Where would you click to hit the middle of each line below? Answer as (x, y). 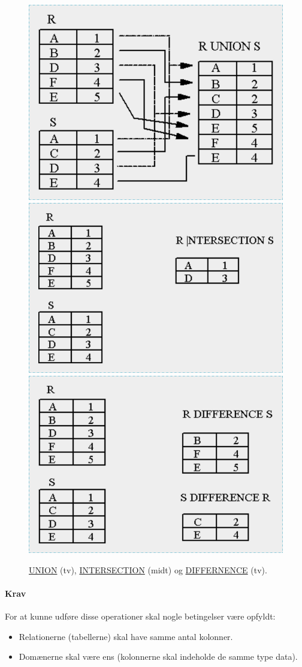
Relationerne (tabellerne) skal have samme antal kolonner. (126, 636)
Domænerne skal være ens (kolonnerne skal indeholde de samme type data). (158, 656)
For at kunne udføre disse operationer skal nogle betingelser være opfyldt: (140, 616)
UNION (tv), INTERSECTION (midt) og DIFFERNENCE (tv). (148, 569)
